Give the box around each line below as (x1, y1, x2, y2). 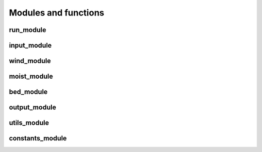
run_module (9, 26, 46, 34)
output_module (9, 103, 56, 112)
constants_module (9, 134, 67, 143)
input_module (9, 41, 52, 50)
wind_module (9, 57, 51, 65)
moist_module (9, 72, 53, 81)
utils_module (9, 119, 49, 127)
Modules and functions (9, 7, 104, 18)
